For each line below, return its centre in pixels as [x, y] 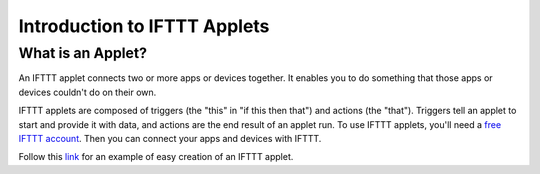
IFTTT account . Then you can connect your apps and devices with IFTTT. [170, 138]
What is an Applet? [82, 53]
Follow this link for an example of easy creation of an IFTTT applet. [156, 157]
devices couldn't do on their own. [87, 92]
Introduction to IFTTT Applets [144, 26]
